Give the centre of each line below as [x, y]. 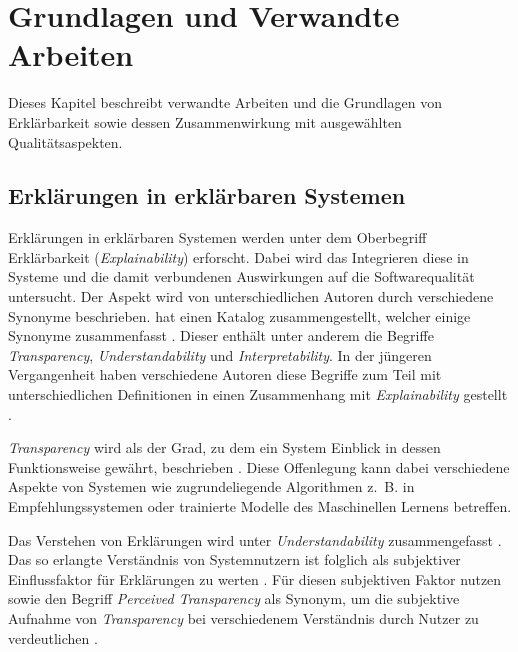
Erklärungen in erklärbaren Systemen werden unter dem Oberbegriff [217, 237]
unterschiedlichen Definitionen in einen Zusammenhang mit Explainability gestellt [258, 394]
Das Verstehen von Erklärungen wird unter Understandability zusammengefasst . [255, 539]
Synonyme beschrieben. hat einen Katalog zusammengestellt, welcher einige [239, 315]
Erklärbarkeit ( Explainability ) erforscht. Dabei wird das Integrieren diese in [238, 256]
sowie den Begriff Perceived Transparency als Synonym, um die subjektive [234, 598]
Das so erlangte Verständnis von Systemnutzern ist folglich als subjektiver [234, 559]
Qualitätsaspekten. [65, 141]
